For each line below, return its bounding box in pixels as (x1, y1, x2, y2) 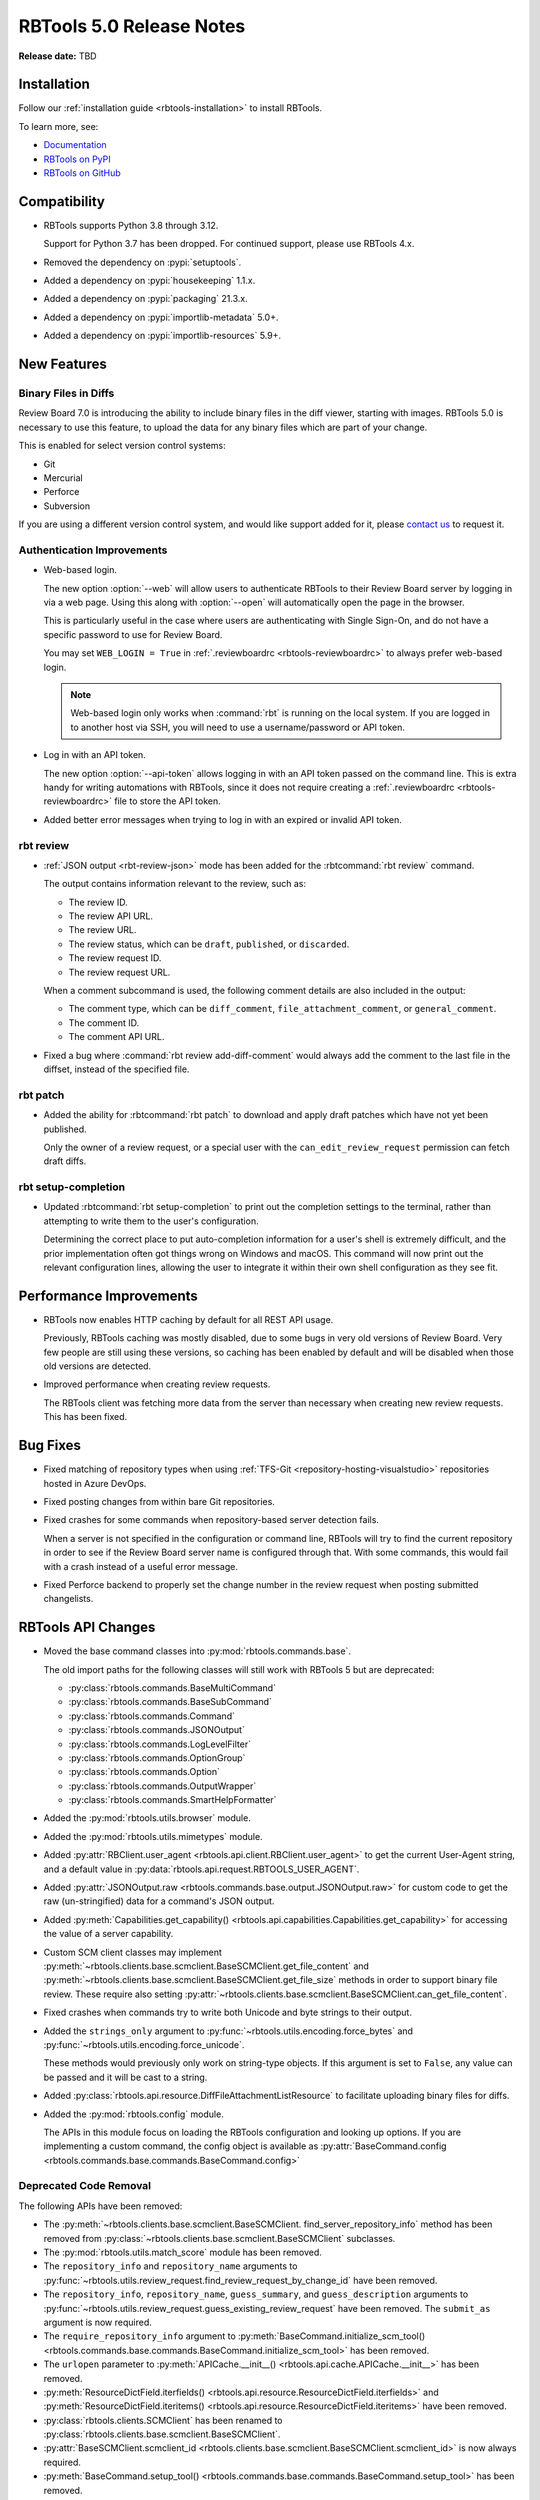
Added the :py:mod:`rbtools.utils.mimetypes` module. (43, 1830, 264, 1842)
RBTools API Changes (18, 1619, 156, 1636)
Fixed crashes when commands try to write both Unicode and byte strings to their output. (43, 2006, 412, 2019)
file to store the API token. (113, 795, 222, 807)
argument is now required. (43, 2316, 152, 2328)
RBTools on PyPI (43, 153, 112, 165)
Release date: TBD (18, 50, 97, 62)
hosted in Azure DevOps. (43, 1477, 147, 1489)
